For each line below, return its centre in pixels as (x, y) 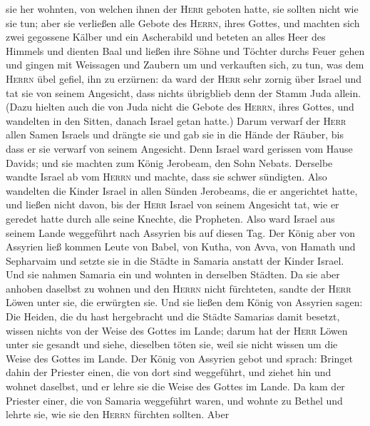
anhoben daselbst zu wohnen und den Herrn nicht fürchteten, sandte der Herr (179, 288)
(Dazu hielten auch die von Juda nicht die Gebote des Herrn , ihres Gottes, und (180, 107)
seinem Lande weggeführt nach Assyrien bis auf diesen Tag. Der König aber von (181, 232)
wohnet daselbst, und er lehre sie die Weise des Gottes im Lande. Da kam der (175, 386)
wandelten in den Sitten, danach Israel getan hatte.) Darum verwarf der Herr (176, 120)
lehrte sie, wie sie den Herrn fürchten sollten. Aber (118, 414)
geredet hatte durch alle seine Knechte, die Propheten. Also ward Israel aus (170, 218)
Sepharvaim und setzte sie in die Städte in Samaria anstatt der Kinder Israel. (175, 260)
